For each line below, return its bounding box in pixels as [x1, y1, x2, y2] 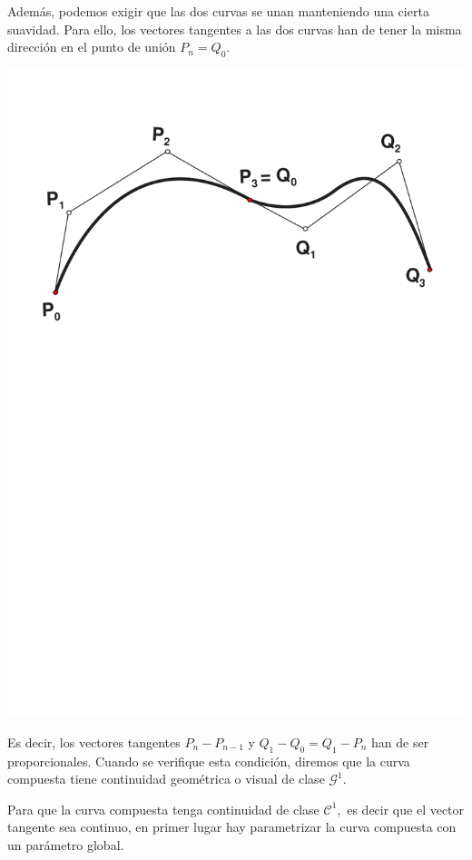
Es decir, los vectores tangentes [7, 732, 181, 751]
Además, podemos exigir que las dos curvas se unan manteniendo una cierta [7, 2, 429, 20]
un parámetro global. [7, 835, 124, 854]
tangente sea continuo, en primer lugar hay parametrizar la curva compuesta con [7, 817, 457, 836]
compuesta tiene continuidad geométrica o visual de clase [7, 769, 325, 788]
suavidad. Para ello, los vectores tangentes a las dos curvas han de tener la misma [7, 19, 462, 38]
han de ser [371, 732, 429, 751]
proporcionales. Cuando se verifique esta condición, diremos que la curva [7, 751, 410, 770]
